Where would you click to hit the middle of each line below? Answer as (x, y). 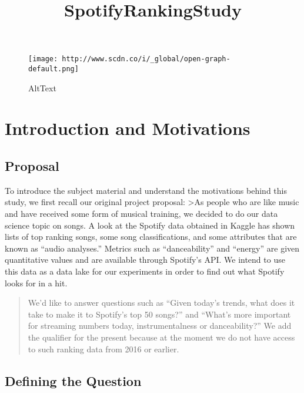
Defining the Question (73, 380)
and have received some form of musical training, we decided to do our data (141, 214)
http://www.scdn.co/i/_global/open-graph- (146, 59)
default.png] (54, 69)
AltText (42, 87)
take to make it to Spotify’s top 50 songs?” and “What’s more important (159, 314)
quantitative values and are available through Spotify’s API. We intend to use (145, 260)
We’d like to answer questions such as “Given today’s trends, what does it (161, 303)
